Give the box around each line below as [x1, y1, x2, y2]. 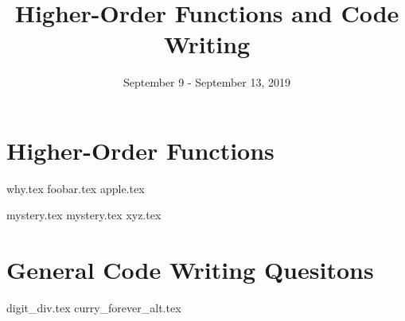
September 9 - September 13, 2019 [123, 74, 291, 91]
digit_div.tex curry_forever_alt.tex [6, 300, 181, 316]
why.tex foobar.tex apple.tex [6, 180, 145, 196]
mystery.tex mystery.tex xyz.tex [6, 207, 162, 223]
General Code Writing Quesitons [6, 253, 374, 286]
